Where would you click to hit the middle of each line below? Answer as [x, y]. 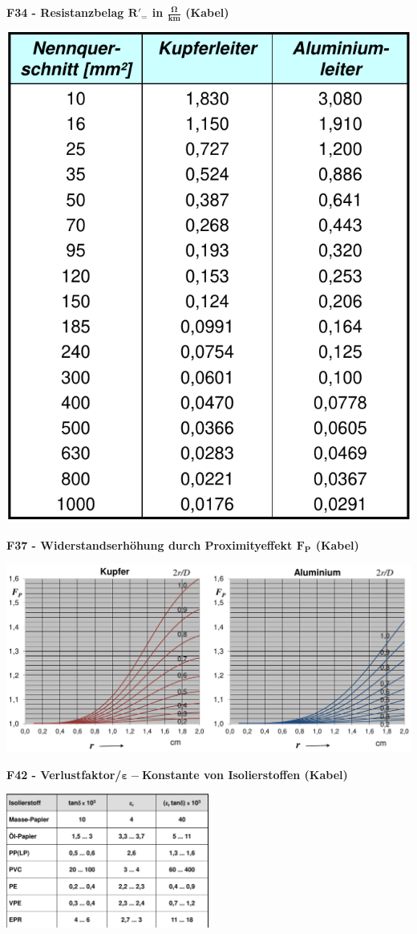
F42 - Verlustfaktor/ [64, 774]
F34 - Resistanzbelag [65, 12]
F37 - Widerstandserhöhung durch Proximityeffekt [150, 544]
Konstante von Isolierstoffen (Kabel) [245, 774]
